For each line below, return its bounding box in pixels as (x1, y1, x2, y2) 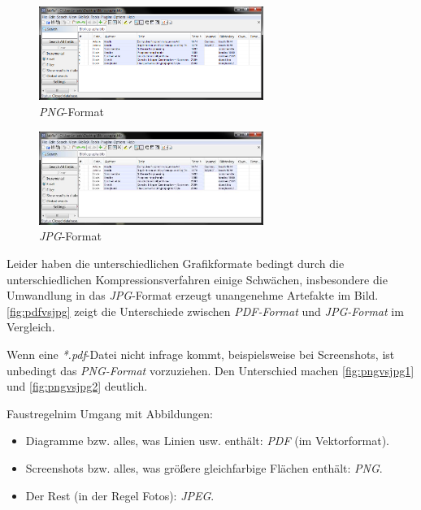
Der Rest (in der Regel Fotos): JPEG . (25, 486, 215, 504)
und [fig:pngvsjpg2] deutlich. (7, 378, 148, 395)
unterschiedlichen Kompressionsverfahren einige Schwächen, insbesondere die (7, 270, 388, 287)
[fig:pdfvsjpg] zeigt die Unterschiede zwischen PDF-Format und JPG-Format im (7, 302, 404, 319)
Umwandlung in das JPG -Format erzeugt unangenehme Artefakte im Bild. (7, 287, 379, 304)
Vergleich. (7, 318, 55, 335)
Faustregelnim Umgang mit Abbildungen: (7, 404, 213, 421)
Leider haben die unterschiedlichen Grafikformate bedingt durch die (7, 255, 345, 271)
